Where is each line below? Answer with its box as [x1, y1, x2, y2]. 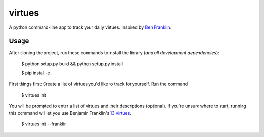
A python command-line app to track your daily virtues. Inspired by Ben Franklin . [9, 24, 172, 30]
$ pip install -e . [21, 70, 53, 76]
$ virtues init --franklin [21, 121, 67, 127]
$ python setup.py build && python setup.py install [21, 61, 123, 67]
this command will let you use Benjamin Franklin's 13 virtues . [9, 110, 132, 116]
